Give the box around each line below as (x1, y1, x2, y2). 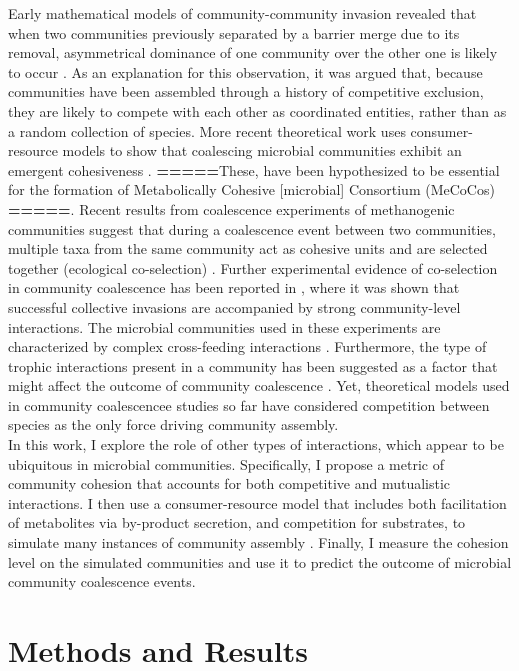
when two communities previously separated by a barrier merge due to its (8, 22, 460, 43)
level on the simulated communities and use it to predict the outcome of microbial (8, 551, 512, 572)
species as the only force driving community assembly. (8, 414, 339, 435)
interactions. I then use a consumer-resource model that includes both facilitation (8, 492, 507, 513)
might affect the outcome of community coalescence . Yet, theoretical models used (8, 375, 510, 396)
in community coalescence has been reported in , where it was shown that (8, 277, 460, 298)
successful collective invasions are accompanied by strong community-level (8, 296, 461, 317)
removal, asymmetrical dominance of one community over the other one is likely (8, 42, 498, 63)
